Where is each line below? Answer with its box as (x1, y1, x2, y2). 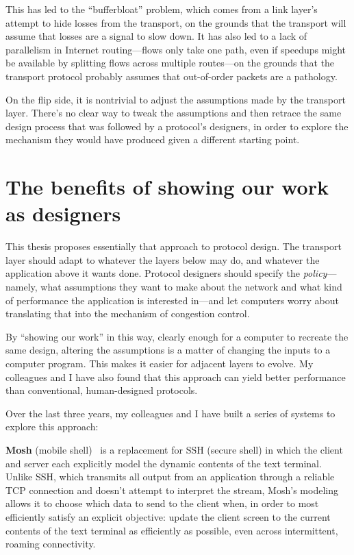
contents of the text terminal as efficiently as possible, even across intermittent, (5, 523, 338, 537)
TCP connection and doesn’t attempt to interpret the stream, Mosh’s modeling (5, 482, 338, 497)
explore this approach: (5, 419, 99, 434)
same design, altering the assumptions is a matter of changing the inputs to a (5, 343, 331, 357)
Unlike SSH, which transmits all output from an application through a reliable (5, 469, 335, 484)
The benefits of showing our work (5, 173, 329, 201)
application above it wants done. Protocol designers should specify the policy (5, 266, 327, 280)
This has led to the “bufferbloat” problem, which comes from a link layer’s (5, 2, 318, 16)
